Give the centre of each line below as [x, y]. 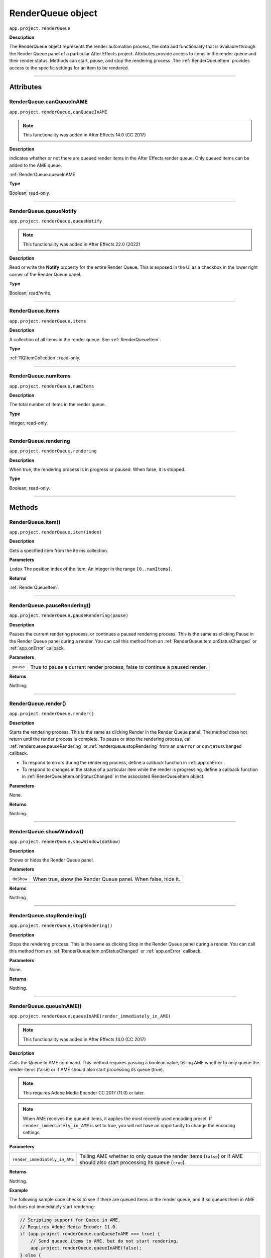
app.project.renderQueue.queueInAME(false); [86, 1248]
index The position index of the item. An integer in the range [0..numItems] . [91, 569]
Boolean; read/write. [30, 293]
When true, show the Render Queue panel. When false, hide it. [107, 879]
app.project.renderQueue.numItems [52, 386]
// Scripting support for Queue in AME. [70, 1220]
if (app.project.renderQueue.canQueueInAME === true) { [90, 1234]
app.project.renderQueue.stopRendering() [61, 926]
